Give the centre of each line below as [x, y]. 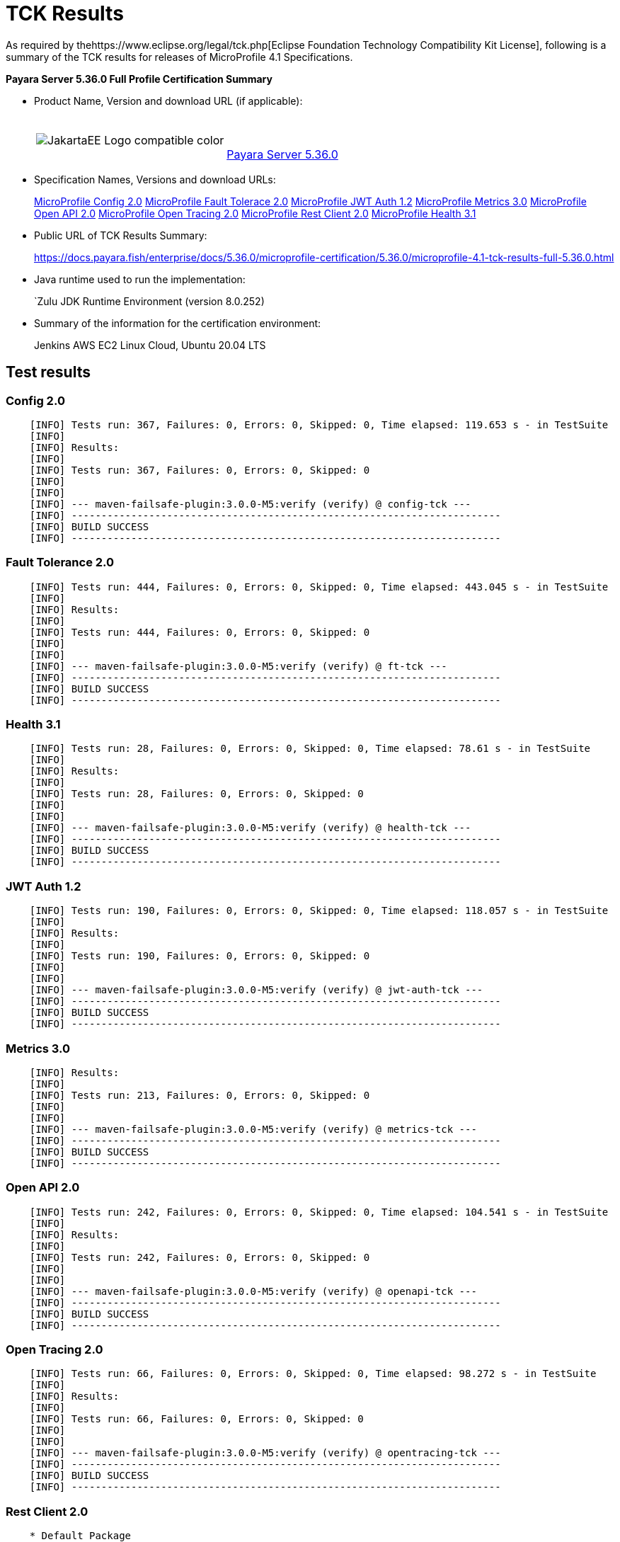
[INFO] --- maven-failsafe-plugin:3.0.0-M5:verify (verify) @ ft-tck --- [238, 666]
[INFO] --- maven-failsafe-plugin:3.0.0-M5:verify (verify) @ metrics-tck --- [253, 1129]
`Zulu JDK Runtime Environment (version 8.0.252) [149, 301]
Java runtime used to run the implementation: [140, 279]
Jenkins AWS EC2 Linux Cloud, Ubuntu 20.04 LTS [150, 345]
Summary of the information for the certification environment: [178, 323]
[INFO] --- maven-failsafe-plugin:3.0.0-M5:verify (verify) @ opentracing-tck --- [265, 1453]
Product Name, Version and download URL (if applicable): [168, 101]
